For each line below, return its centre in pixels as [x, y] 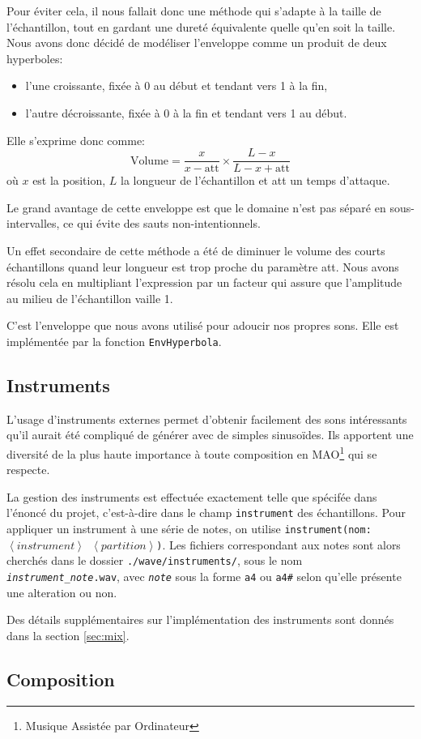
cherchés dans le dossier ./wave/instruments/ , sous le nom [155, 560]
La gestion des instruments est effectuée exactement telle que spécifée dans [192, 496]
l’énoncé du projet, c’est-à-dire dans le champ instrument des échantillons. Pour [206, 513]
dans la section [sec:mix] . [68, 635]
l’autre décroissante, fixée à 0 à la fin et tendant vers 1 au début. [186, 112]
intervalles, [33, 223]
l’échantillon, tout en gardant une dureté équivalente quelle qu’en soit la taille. [201, 26]
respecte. [28, 470]
